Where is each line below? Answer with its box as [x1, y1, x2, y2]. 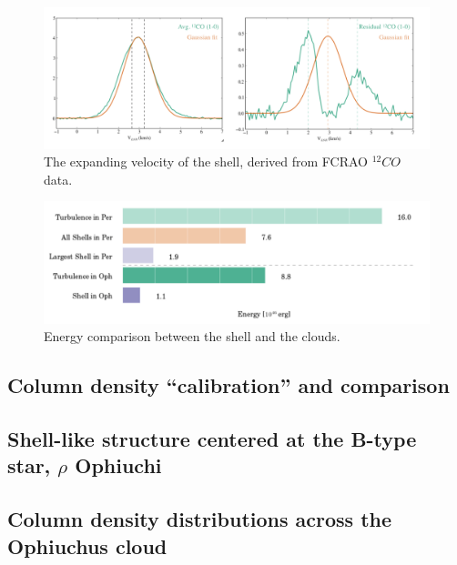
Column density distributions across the [7, 505, 392, 533]
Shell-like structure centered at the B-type [7, 424, 417, 452]
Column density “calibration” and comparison [7, 371, 450, 399]
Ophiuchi [75, 451, 162, 479]
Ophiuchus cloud [7, 531, 168, 560]
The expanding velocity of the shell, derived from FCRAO [44, 152, 368, 171]
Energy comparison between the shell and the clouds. [44, 327, 340, 346]
